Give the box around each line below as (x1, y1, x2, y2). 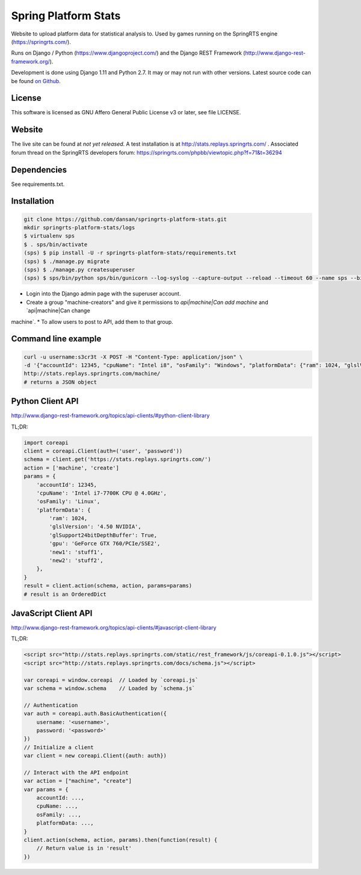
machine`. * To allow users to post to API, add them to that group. (11, 318, 174, 325)
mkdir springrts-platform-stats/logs (23, 224, 135, 231)
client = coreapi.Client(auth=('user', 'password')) (23, 447, 183, 454)
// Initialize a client (23, 744, 94, 750)
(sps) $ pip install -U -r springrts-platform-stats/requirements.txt (23, 250, 237, 256)
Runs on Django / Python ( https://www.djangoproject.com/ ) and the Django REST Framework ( (11, 49, 245, 57)
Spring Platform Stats (11, 9, 121, 22)
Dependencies (11, 164, 67, 175)
